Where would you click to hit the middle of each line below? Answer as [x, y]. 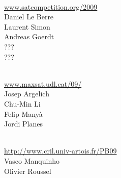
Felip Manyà [23, 113]
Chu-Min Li [22, 103]
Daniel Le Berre [29, 17]
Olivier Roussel [28, 171]
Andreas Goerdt [29, 36]
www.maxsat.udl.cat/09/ [43, 83]
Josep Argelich [27, 94]
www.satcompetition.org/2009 [51, 6]
